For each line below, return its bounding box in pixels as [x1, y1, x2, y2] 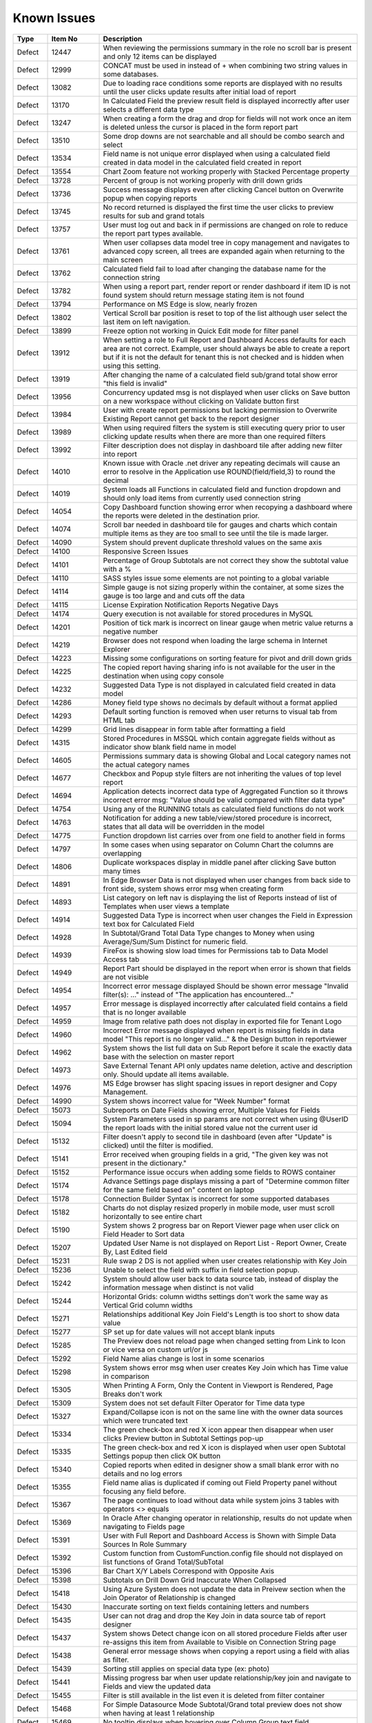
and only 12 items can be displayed [103, 52, 217, 61]
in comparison [103, 1372, 149, 1381]
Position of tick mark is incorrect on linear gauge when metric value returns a [103, 618, 353, 627]
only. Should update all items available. [103, 1069, 229, 1079]
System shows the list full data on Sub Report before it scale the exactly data [103, 1043, 353, 1052]
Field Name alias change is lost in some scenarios [103, 1354, 265, 1363]
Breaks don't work [103, 1389, 163, 1398]
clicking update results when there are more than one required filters [103, 431, 327, 441]
